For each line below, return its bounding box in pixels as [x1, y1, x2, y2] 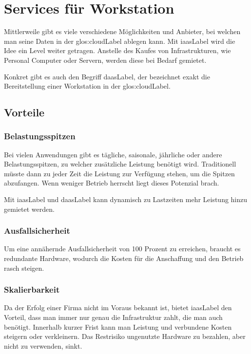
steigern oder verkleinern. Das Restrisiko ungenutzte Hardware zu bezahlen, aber [4, 331, 246, 341]
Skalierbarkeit [4, 283, 60, 296]
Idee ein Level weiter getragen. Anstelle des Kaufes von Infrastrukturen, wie [4, 45, 231, 56]
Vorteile [4, 105, 45, 120]
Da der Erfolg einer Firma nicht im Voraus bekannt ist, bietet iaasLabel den [4, 302, 232, 313]
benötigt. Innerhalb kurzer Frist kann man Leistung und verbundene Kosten [4, 321, 232, 332]
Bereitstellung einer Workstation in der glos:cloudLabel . [4, 81, 171, 91]
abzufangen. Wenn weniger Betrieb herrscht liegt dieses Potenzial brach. [4, 178, 219, 188]
